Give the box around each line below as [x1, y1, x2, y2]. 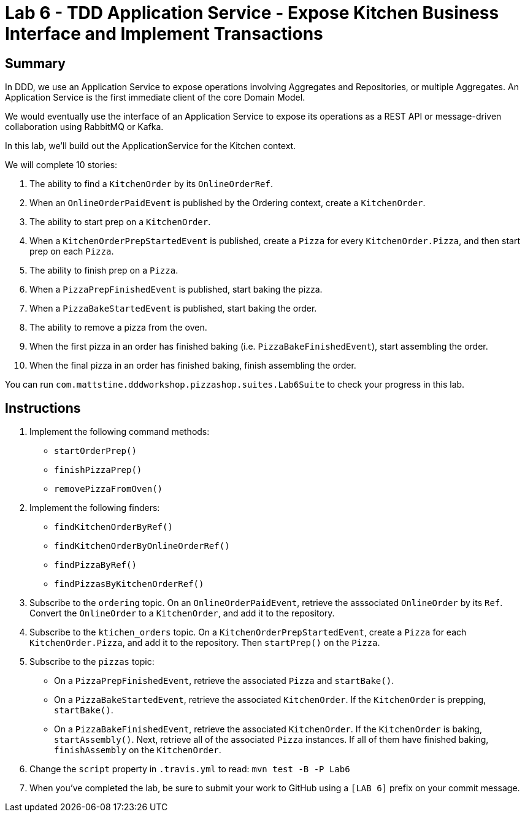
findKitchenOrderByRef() [54, 522, 173, 532]
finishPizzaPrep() [54, 465, 142, 475]
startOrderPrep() [54, 446, 137, 456]
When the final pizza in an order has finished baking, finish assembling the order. [29, 360, 356, 371]
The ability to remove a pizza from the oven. [29, 322, 207, 333]
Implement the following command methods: [29, 426, 210, 437]
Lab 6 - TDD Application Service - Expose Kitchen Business [5, 2, 499, 23]
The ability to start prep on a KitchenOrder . [29, 217, 211, 228]
